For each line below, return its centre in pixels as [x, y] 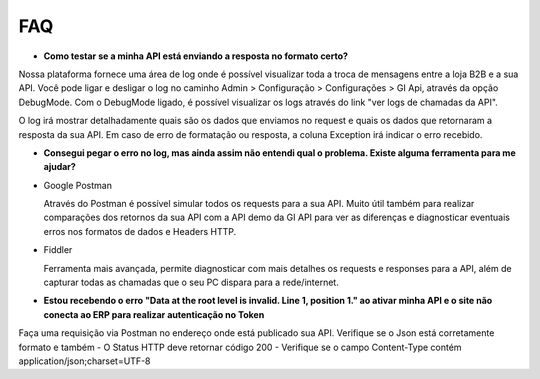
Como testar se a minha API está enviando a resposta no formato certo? [196, 56]
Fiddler [58, 250]
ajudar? [60, 167]
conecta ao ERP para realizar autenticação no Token [154, 314]
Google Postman [77, 185]
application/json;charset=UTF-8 [84, 361]
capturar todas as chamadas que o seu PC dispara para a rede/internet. [191, 282]
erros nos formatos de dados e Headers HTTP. [140, 231]
